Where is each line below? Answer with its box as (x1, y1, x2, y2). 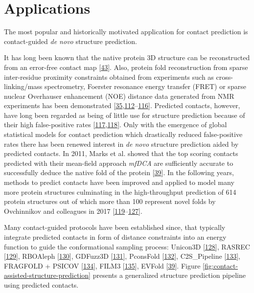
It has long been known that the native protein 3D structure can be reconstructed (4, 52, 250, 63)
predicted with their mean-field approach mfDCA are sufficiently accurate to (4, 158, 233, 168)
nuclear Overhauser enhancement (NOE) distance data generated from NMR (4, 90, 234, 101)
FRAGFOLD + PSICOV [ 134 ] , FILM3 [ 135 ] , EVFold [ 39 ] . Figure (4, 260, 201, 270)
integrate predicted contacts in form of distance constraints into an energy (4, 232, 227, 242)
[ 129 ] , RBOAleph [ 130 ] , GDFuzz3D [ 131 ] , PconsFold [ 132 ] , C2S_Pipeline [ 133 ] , (4, 251, 241, 261)
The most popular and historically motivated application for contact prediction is (4, 26, 248, 37)
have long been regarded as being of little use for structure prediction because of (4, 110, 245, 120)
